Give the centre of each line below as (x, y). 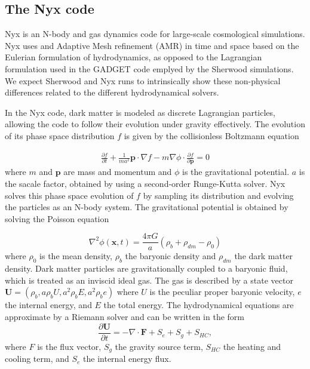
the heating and (252, 346)
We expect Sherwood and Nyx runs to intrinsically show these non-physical (143, 80)
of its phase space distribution (60, 135)
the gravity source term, (159, 346)
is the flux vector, (69, 346)
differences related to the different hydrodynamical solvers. (112, 92)
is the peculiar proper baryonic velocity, (222, 292)
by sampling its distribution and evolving (218, 195)
